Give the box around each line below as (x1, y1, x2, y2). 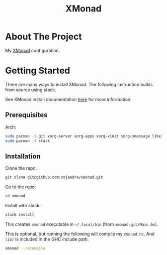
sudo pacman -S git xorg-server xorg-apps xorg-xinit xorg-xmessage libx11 (5, 133, 166, 138)
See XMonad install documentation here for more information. (5, 96, 132, 102)
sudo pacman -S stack (5, 138, 50, 143)
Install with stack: (5, 203, 41, 208)
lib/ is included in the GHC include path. (5, 236, 89, 242)
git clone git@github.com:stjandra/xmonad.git (5, 175, 103, 180)
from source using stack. (5, 87, 56, 93)
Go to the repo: (5, 184, 36, 190)
